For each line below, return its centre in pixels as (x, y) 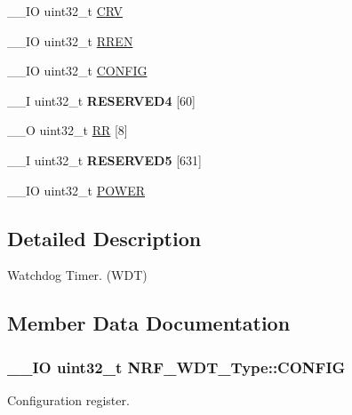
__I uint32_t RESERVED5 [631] (104, 160)
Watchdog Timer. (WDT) (77, 275)
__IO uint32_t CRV (65, 11)
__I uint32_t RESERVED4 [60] (101, 100)
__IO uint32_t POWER (76, 190)
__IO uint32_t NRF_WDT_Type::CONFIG (176, 367)
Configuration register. (68, 399)
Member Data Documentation (149, 323)
